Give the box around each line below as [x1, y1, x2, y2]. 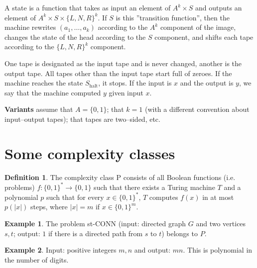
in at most [202, 191, 234, 202]
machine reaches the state [4, 78, 83, 88]
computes [149, 191, 178, 202]
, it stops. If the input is [98, 78, 172, 88]
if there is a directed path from [48, 228, 143, 238]
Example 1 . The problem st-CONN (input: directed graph [4, 218, 186, 229]
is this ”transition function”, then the [116, 12, 230, 22]
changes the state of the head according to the [4, 31, 146, 42]
